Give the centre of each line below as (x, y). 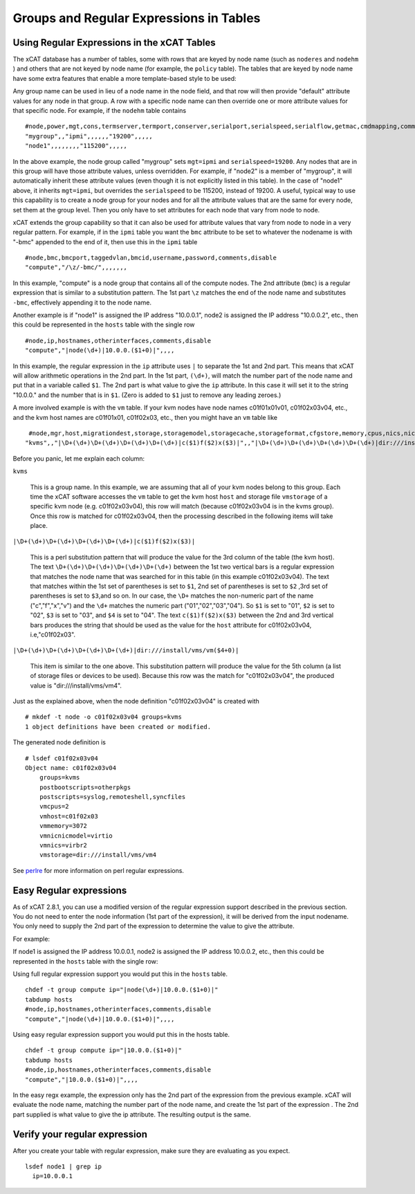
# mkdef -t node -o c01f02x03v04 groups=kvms (104, 717)
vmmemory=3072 (63, 826)
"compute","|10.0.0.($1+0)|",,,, (82, 1080)
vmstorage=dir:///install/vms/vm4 (98, 855)
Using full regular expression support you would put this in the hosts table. (120, 974)
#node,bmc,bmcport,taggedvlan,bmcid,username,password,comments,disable (151, 258)
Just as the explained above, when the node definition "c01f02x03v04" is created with (136, 701)
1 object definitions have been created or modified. (118, 727)
